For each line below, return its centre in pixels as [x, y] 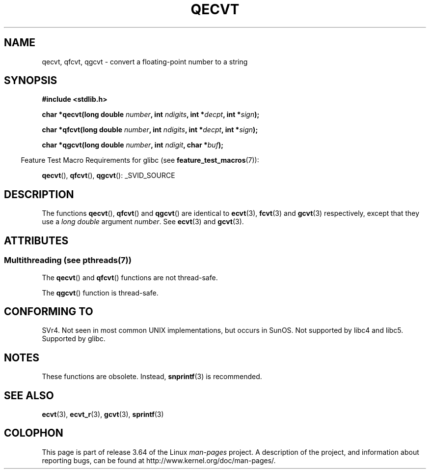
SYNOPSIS [31, 81]
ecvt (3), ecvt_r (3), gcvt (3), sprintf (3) [103, 414]
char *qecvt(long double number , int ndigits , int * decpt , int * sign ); [151, 115]
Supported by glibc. [74, 339]
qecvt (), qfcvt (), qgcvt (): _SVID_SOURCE [108, 176]
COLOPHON [34, 433]
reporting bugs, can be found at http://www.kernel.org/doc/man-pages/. [159, 460]
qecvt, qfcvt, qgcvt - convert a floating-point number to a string [145, 61]
